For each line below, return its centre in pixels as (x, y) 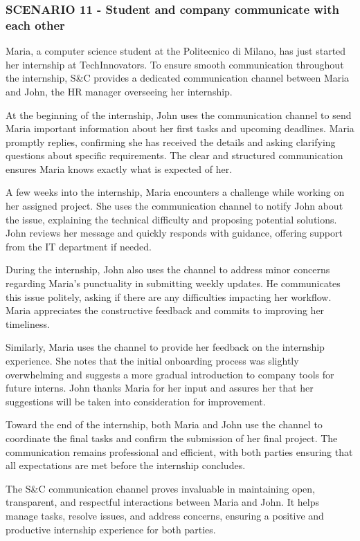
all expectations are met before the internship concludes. (126, 465)
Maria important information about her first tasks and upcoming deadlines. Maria (180, 128)
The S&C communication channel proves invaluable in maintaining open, (160, 488)
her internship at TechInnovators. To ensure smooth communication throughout (175, 64)
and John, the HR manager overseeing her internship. (119, 91)
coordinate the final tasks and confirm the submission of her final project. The (172, 438)
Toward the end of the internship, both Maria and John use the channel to (164, 424)
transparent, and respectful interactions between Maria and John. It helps (163, 502)
